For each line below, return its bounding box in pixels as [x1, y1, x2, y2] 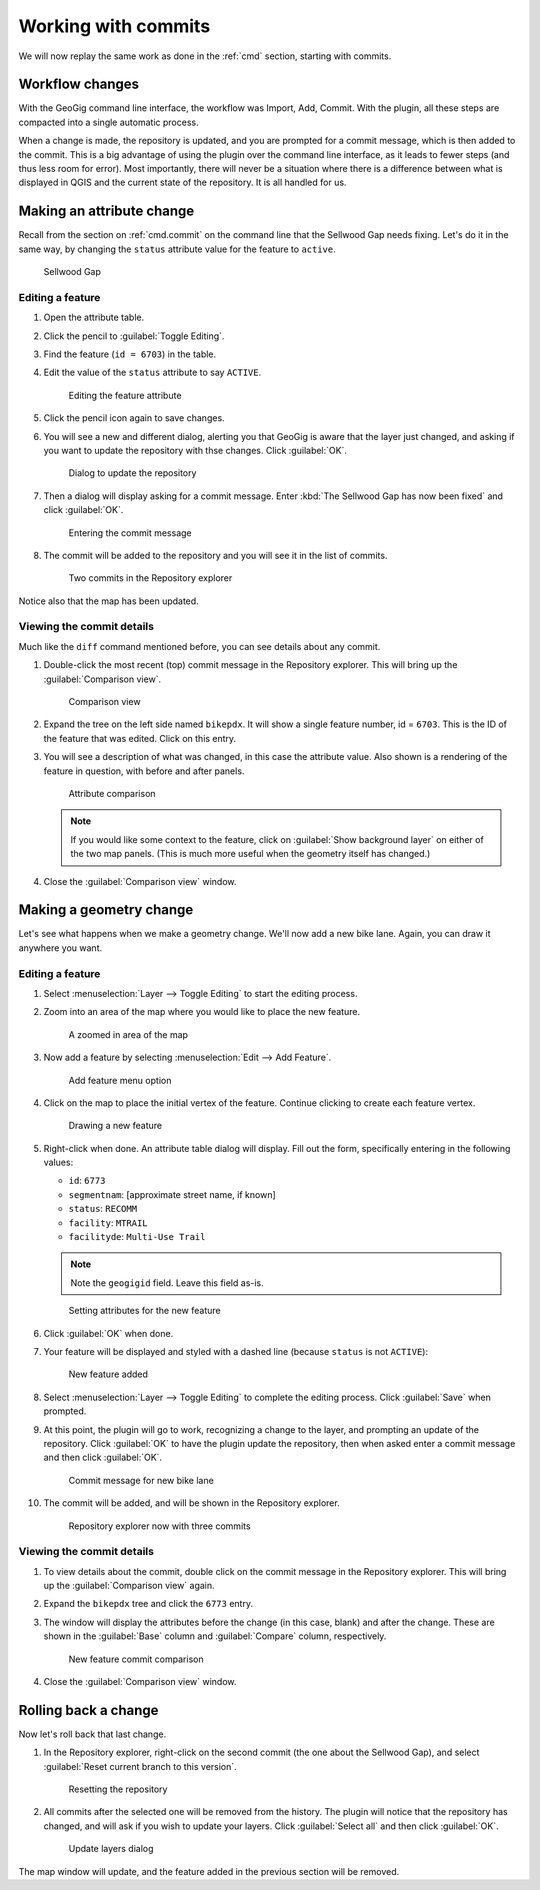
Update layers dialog [68, 1843, 154, 1855]
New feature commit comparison [68, 1653, 204, 1665]
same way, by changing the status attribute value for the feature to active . [18, 243, 337, 255]
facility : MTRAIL [68, 1216, 148, 1229]
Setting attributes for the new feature [68, 1305, 221, 1317]
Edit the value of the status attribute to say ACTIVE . [43, 366, 262, 379]
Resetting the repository [68, 1783, 168, 1795]
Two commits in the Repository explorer [68, 572, 233, 584]
